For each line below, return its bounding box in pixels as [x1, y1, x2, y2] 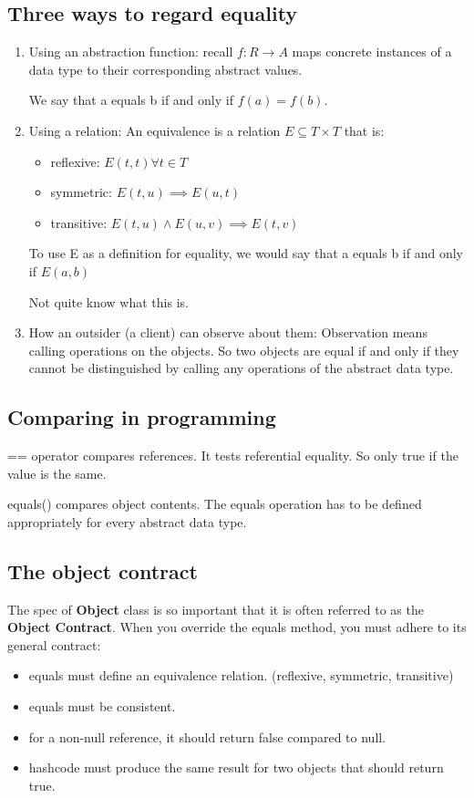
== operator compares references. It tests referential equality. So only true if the [7, 446, 459, 465]
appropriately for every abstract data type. [7, 512, 247, 531]
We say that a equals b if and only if [28, 90, 233, 109]
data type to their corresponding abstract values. [28, 59, 303, 78]
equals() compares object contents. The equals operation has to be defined [7, 494, 422, 513]
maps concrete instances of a [292, 42, 452, 61]
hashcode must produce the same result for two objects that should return [28, 758, 444, 777]
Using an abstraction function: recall [28, 42, 233, 61]
